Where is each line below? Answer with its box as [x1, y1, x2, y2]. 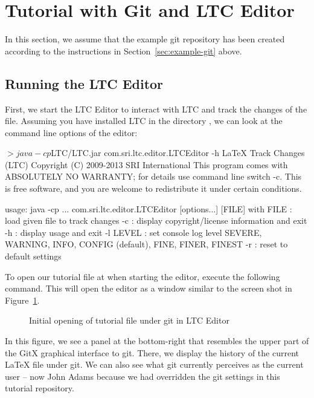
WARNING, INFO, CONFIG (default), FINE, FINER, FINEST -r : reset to [5, 238, 288, 250]
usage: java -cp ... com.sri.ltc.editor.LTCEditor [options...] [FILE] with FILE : [5, 202, 292, 215]
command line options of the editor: [5, 126, 138, 139]
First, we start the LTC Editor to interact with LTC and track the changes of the [5, 102, 307, 115]
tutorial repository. [5, 382, 74, 394]
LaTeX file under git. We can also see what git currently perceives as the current [5, 358, 304, 371]
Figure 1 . [5, 293, 40, 306]
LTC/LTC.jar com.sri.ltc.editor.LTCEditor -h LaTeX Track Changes [51, 146, 305, 159]
